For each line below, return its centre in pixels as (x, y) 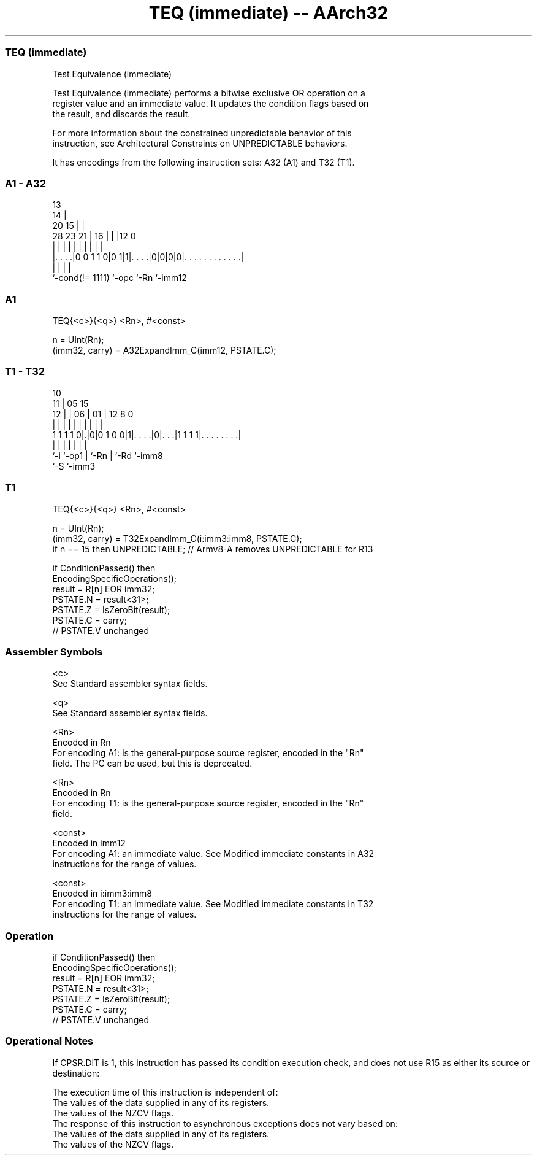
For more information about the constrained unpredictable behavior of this (202, 133)
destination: (76, 1073)
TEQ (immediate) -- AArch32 (268, 13)
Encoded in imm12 (89, 843)
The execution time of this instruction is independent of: (165, 1092)
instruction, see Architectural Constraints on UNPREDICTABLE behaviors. (200, 143)
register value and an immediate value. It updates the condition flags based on (211, 103)
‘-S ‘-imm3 (74, 466)
